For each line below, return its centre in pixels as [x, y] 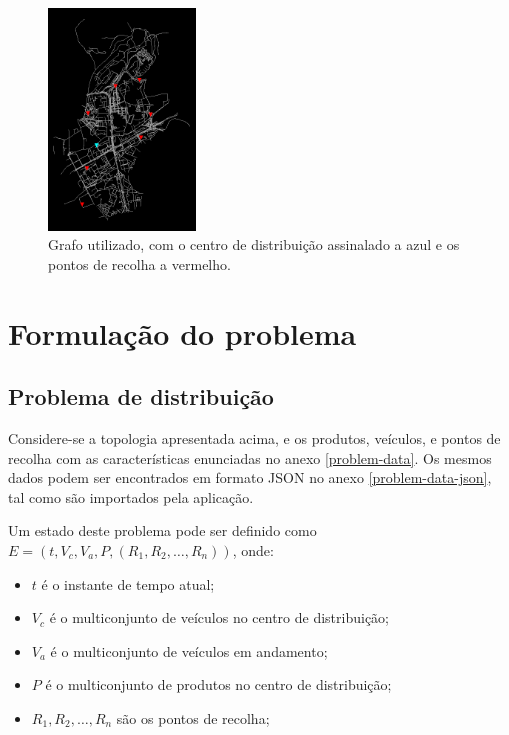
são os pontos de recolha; [193, 717]
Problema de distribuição [141, 396]
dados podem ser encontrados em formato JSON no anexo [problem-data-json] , [250, 477]
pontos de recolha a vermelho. [139, 263]
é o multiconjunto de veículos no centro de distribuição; [219, 617]
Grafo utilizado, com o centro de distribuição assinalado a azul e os [254, 244]
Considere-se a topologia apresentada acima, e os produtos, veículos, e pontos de [254, 437]
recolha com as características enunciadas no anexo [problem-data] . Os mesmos [250, 457]
